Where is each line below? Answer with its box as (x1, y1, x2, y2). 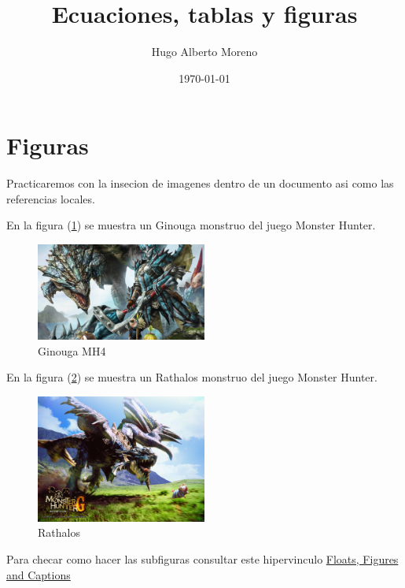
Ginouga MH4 (38, 342, 106, 359)
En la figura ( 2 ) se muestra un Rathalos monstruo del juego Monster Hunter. (6, 369, 377, 385)
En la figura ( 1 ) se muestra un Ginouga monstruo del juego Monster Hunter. (6, 217, 376, 233)
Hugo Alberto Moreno (151, 43, 258, 60)
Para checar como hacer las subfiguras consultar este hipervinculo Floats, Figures (6, 550, 399, 567)
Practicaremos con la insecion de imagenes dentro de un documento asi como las (6, 175, 394, 192)
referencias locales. (6, 190, 95, 207)
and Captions (6, 566, 71, 582)
